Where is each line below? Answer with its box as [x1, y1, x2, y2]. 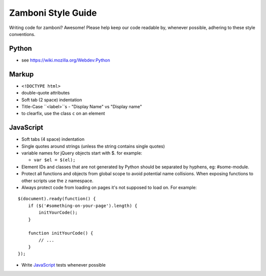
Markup [9, 70, 34, 78]
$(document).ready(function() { [18, 196, 96, 202]
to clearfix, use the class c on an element [21, 111, 105, 117]
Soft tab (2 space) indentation [21, 96, 82, 103]
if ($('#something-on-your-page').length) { [28, 203, 137, 209]
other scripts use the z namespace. [21, 178, 94, 184]
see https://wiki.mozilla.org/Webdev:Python [21, 57, 110, 63]
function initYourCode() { [28, 230, 94, 236]
